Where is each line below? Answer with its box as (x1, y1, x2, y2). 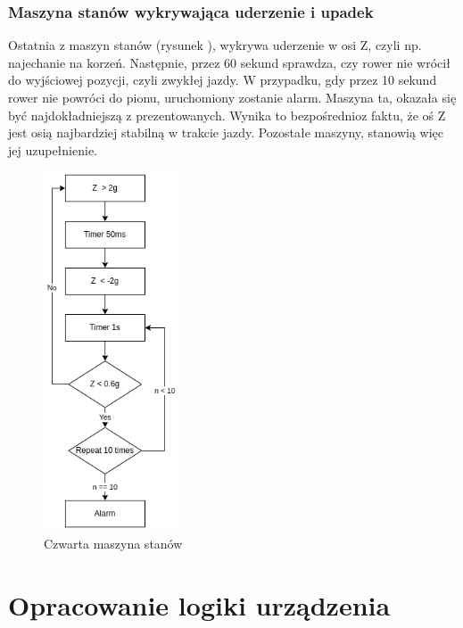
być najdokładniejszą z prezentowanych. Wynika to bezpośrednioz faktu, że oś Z (8, 105, 446, 124)
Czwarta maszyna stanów (44, 533, 183, 552)
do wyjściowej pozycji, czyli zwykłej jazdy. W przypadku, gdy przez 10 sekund (8, 70, 437, 89)
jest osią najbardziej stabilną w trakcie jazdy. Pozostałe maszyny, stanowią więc (8, 123, 444, 142)
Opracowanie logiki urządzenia (8, 586, 391, 623)
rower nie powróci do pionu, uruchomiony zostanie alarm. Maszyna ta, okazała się (8, 88, 457, 106)
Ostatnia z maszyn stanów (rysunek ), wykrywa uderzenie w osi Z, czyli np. (8, 36, 422, 54)
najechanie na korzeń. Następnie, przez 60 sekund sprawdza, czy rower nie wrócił (8, 53, 451, 71)
